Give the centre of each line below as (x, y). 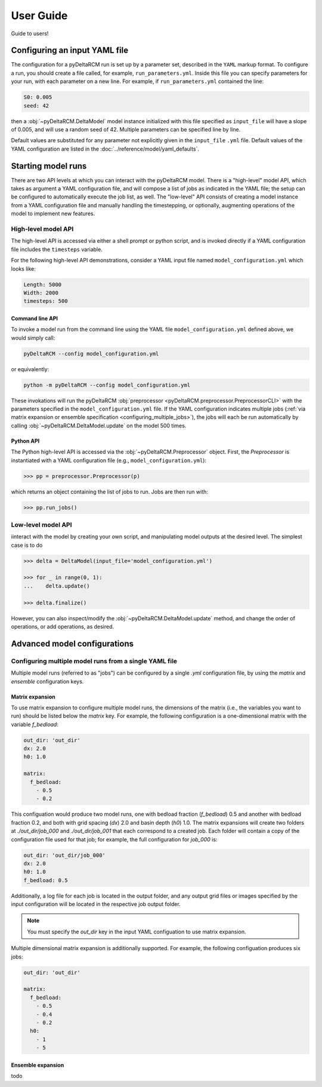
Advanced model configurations (72, 643)
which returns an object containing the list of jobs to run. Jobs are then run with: (110, 492)
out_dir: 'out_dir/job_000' (64, 855)
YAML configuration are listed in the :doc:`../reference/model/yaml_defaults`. (105, 149)
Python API (25, 441)
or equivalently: (30, 369)
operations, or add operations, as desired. (63, 626)
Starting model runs (49, 166)
